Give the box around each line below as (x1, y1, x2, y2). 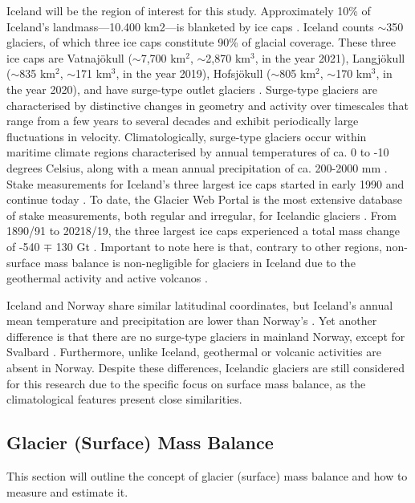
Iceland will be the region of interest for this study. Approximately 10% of (6, 2, 371, 18)
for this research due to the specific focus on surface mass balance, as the (6, 375, 366, 391)
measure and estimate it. (6, 483, 128, 500)
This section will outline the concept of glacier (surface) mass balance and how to (6, 468, 408, 485)
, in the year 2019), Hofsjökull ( (116, 65, 271, 82)
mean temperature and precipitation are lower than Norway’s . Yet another (6, 312, 377, 329)
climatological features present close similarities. (6, 391, 242, 408)
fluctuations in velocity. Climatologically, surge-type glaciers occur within (6, 128, 367, 144)
